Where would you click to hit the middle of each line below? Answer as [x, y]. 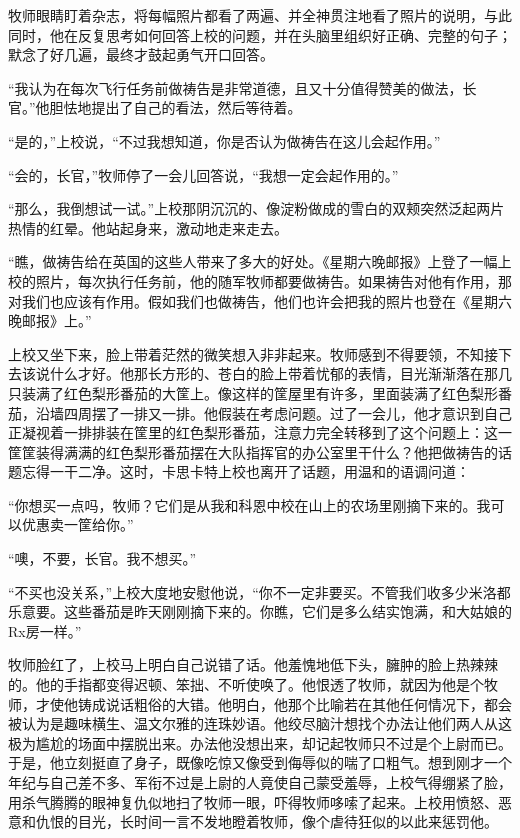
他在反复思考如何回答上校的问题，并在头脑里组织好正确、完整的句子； [280, 34]
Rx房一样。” [45, 630]
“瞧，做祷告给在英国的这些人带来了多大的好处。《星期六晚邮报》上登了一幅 [253, 261]
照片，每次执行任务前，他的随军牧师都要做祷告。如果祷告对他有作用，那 [273, 280]
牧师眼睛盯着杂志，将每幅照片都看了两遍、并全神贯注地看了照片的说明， [246, 15]
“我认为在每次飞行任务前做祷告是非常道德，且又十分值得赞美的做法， [235, 87]
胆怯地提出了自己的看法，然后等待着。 [175, 107]
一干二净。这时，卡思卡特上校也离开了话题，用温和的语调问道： [259, 471]
